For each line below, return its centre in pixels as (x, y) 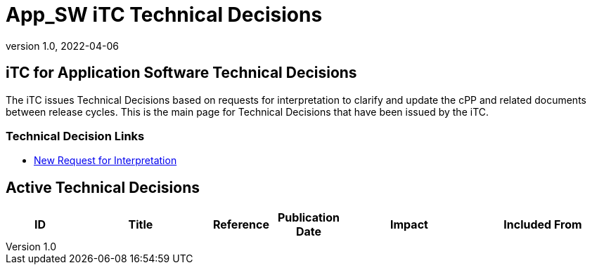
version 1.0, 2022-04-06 (62, 46)
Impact (409, 225)
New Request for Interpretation (105, 161)
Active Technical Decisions (103, 187)
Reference (241, 225)
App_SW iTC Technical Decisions (164, 15)
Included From (543, 225)
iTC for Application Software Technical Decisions (181, 73)
